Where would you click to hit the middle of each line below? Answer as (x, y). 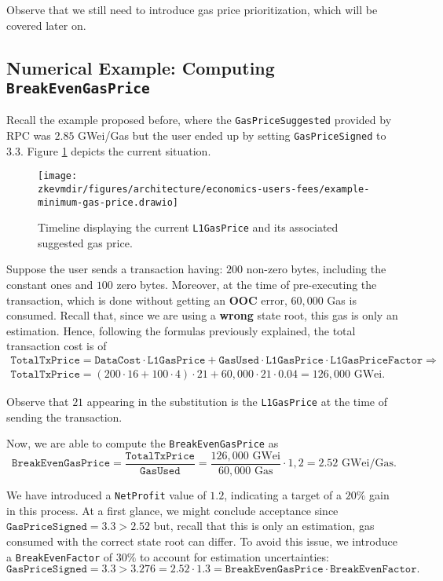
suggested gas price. (85, 242)
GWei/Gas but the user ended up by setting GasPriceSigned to (232, 135)
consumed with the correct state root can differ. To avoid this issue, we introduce (202, 541)
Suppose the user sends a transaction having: (115, 269)
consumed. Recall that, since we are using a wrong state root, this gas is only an (202, 315)
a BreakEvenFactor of (60, 556)
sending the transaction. (64, 417)
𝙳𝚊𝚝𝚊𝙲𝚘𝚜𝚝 (118, 361)
